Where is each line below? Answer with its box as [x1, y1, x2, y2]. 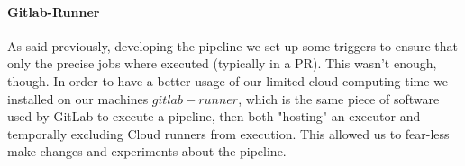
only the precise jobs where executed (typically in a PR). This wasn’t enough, [7, 54, 437, 73]
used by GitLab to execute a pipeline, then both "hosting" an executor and [7, 107, 421, 126]
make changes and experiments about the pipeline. [7, 142, 287, 161]
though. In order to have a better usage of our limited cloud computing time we [7, 71, 449, 90]
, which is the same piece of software [238, 89, 440, 108]
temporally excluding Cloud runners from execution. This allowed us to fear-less [7, 124, 450, 143]
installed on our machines [7, 89, 149, 108]
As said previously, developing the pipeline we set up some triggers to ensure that [7, 36, 459, 55]
